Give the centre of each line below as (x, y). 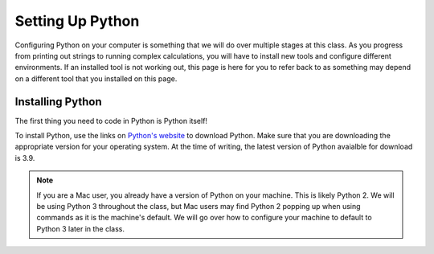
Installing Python (58, 102)
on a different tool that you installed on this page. (96, 78)
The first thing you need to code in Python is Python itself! (111, 121)
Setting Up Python (77, 21)
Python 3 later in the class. (80, 228)
